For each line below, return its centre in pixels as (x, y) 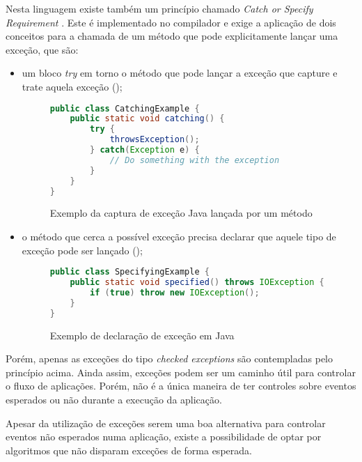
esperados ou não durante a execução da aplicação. (114, 399)
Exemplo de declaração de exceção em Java (142, 335)
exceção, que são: (42, 49)
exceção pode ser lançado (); (82, 250)
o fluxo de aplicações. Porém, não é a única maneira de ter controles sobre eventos (181, 386)
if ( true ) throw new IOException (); (175, 292)
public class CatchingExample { (125, 108)
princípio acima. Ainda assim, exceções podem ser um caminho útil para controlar (181, 372)
